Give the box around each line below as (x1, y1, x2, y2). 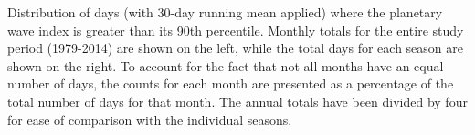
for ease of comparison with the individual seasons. (7, 109, 292, 129)
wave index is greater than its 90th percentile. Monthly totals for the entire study (7, 20, 464, 39)
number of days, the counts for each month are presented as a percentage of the (7, 74, 454, 93)
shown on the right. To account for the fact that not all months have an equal (7, 56, 444, 75)
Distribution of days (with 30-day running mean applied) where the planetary (7, 3, 443, 21)
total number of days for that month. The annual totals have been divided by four (7, 91, 468, 110)
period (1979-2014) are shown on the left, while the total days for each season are (7, 38, 463, 57)
